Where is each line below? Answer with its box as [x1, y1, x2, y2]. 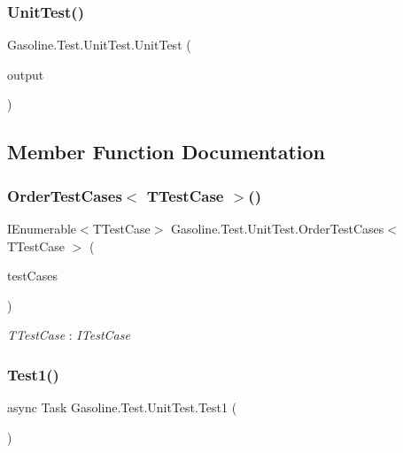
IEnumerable [7, 219, 77, 237]
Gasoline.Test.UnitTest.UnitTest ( [7, 35, 191, 54]
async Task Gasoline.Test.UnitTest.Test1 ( [7, 398, 237, 417]
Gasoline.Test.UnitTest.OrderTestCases [171, 219, 384, 237]
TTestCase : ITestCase [7, 326, 130, 344]
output [7, 65, 44, 83]
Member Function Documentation [7, 138, 326, 165]
